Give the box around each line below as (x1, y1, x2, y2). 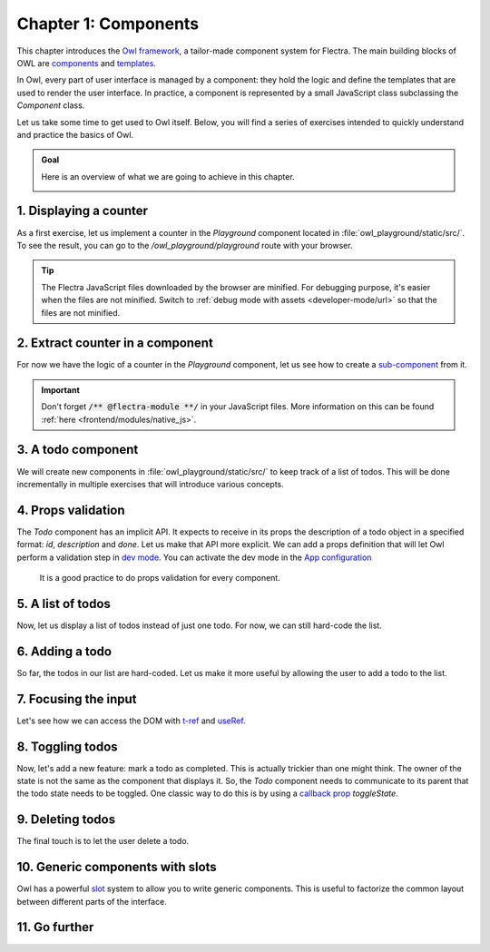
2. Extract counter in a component (16, 336, 213, 351)
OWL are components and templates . (16, 57, 156, 68)
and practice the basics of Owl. (16, 129, 134, 140)
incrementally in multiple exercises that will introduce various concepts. (16, 478, 285, 489)
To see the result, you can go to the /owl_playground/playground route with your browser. (16, 240, 353, 250)
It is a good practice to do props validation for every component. (39, 572, 280, 583)
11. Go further (16, 919, 94, 935)
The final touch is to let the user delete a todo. (16, 836, 190, 847)
